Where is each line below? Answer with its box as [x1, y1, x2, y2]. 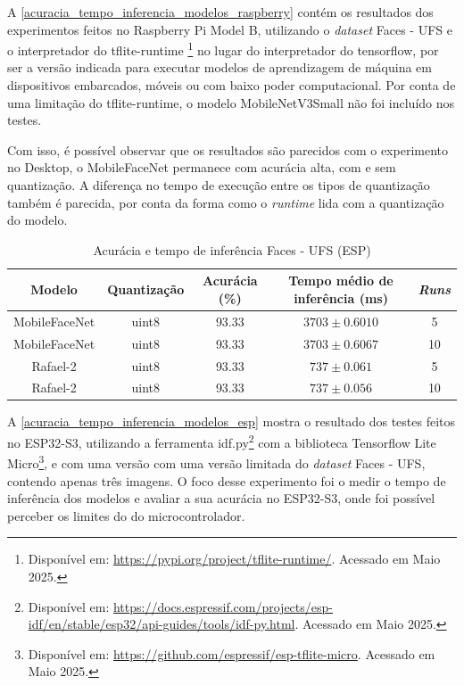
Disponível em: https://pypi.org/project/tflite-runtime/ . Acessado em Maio [28, 549, 441, 568]
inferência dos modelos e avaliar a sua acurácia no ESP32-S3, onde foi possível [7, 489, 435, 508]
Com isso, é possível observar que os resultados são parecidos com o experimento [7, 140, 448, 159]
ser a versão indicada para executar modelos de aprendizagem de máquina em [7, 58, 432, 77]
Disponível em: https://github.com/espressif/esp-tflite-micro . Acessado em [28, 644, 435, 663]
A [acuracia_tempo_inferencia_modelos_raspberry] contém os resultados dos [7, 3, 434, 21]
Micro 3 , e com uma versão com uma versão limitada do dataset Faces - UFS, [7, 451, 426, 472]
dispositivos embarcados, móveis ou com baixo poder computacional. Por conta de [7, 76, 456, 95]
